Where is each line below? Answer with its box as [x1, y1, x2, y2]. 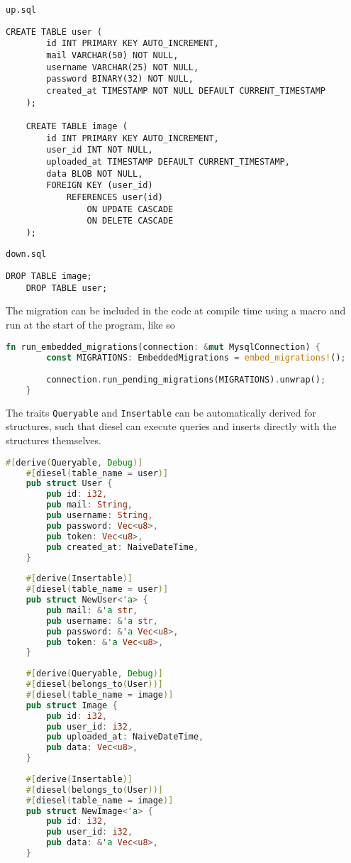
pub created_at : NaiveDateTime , [46, 542, 199, 552]
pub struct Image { [26, 700, 118, 710]
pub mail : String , [46, 500, 133, 510]
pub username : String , [46, 510, 153, 520]
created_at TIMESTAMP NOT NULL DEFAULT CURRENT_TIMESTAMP [46, 85, 326, 96]
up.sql [6, 5, 36, 15]
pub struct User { [26, 478, 113, 489]
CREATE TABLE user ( [6, 26, 103, 37]
